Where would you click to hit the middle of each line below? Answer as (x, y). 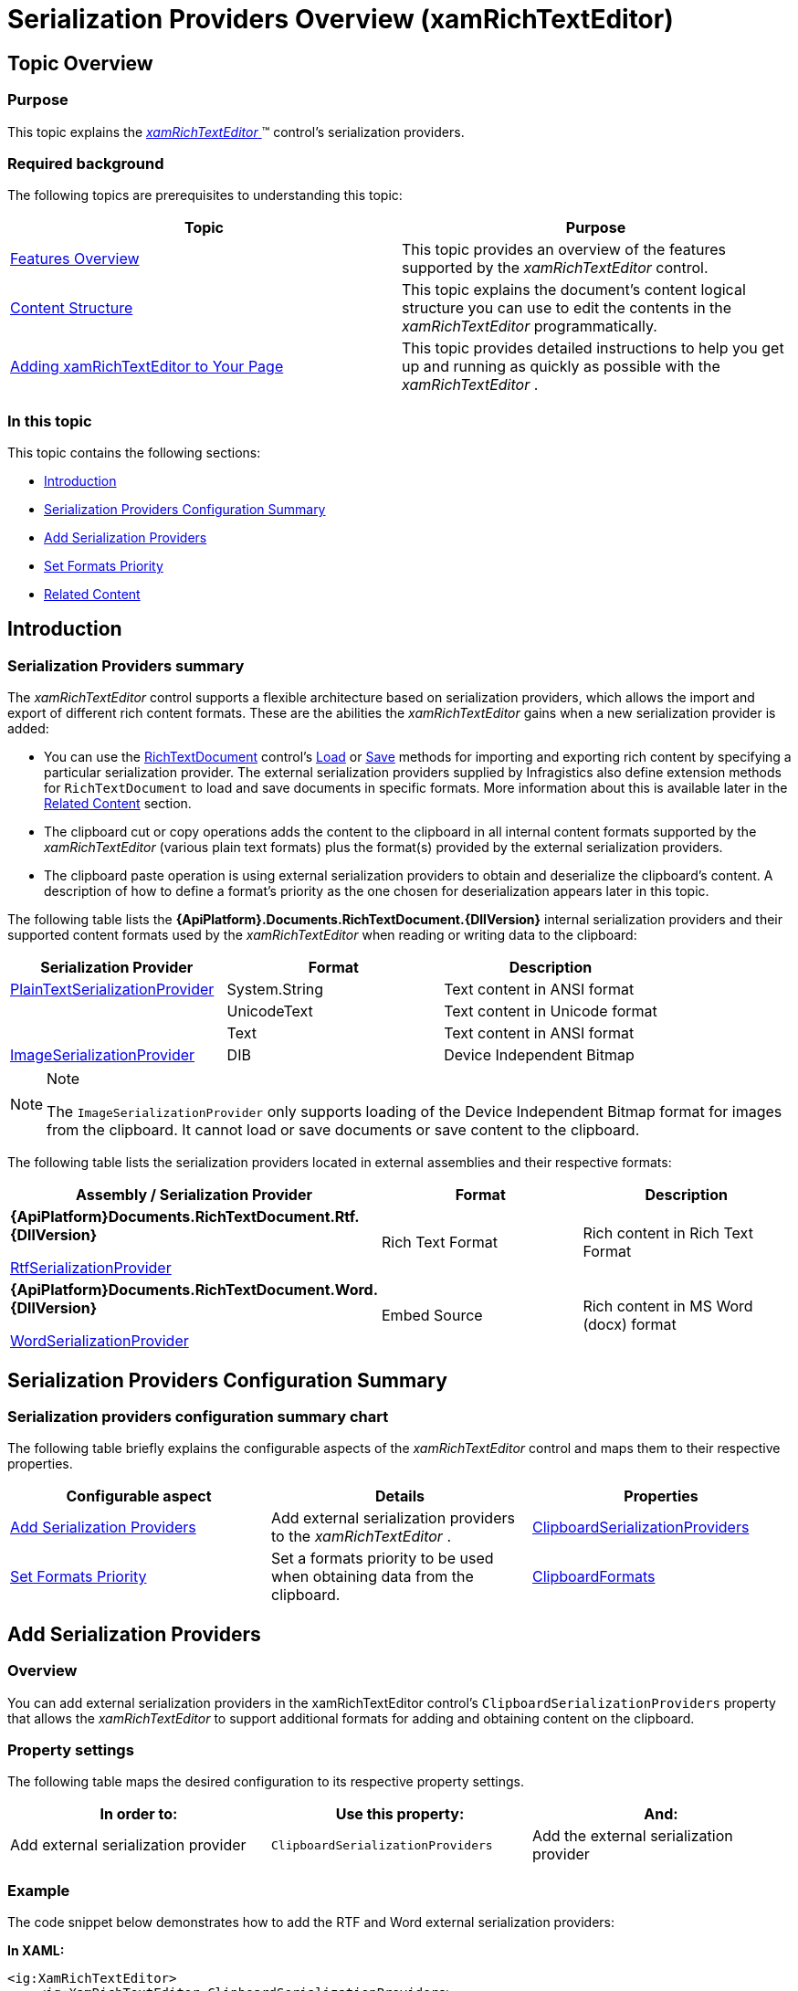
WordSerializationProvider (100, 1341)
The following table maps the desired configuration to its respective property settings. (266, 1782)
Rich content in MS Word (668, 1306)
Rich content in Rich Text (668, 1233)
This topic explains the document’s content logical (574, 290)
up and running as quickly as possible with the (561, 367)
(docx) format (630, 1325)
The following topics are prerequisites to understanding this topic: (205, 195)
